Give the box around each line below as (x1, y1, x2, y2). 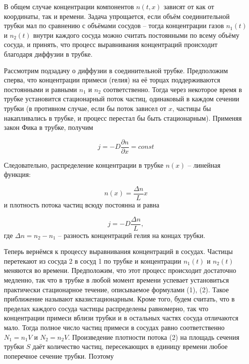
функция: (4, 169, 31, 179)
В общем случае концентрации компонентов (4, 1, 134, 11)
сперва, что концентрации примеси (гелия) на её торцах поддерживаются (4, 75, 220, 85)
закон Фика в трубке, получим (4, 122, 93, 132)
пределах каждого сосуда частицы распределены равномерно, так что (4, 303, 208, 313)
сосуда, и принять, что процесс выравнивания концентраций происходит (4, 39, 218, 49)
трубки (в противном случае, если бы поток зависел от (4, 103, 167, 113)
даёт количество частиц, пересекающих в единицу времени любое (32, 341, 228, 351)
